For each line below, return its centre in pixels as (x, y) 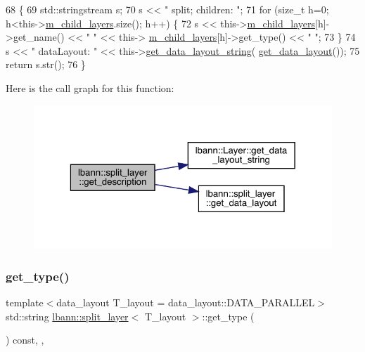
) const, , (25, 340)
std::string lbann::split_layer (67, 316)
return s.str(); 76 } (46, 64)
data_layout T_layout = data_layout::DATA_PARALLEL (186, 302)
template (25, 302)
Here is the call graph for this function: (90, 87)
